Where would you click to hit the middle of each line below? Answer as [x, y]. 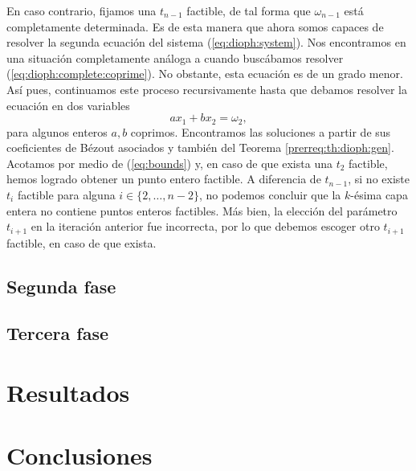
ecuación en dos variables [68, 105]
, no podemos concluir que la [270, 194]
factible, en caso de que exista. [82, 242]
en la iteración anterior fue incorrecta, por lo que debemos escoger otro [205, 226]
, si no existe [379, 179]
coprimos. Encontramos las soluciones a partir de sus [261, 131]
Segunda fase [61, 286]
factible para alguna [66, 194]
